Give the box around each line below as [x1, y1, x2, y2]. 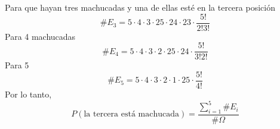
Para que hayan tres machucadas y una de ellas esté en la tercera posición [5, 1, 275, 13]
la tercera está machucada [84, 110, 179, 119]
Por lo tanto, [5, 87, 52, 100]
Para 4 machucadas [5, 30, 76, 42]
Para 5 [5, 59, 29, 71]
